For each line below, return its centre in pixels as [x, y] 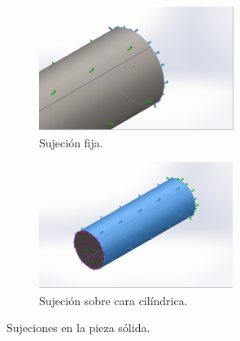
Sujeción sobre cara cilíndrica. [113, 300]
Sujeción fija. [71, 142]
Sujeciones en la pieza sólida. [79, 328]
